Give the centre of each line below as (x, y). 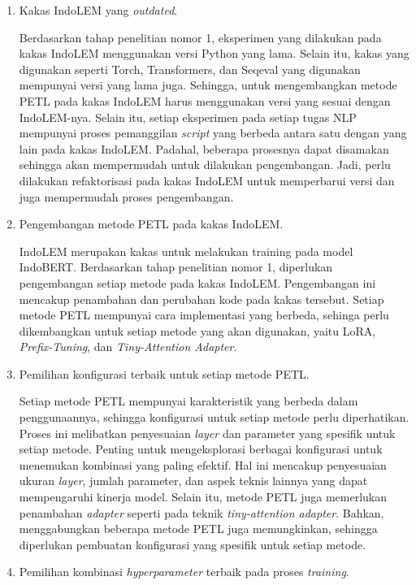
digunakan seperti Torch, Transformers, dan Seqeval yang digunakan (190, 69)
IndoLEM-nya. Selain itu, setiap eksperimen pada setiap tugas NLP (188, 117)
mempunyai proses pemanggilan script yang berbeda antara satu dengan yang (213, 133)
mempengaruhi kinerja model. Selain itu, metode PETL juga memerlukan (203, 497)
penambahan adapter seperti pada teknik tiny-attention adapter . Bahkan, (201, 512)
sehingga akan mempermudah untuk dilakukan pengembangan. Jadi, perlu (205, 165)
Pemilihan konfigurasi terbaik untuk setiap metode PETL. (164, 373)
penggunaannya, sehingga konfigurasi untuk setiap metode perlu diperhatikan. (214, 417)
